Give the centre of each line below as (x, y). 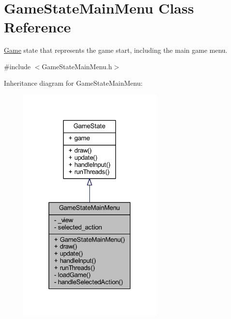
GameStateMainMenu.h (77, 66)
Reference (37, 27)
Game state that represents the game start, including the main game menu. (116, 50)
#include (17, 66)
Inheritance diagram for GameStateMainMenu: (73, 83)
